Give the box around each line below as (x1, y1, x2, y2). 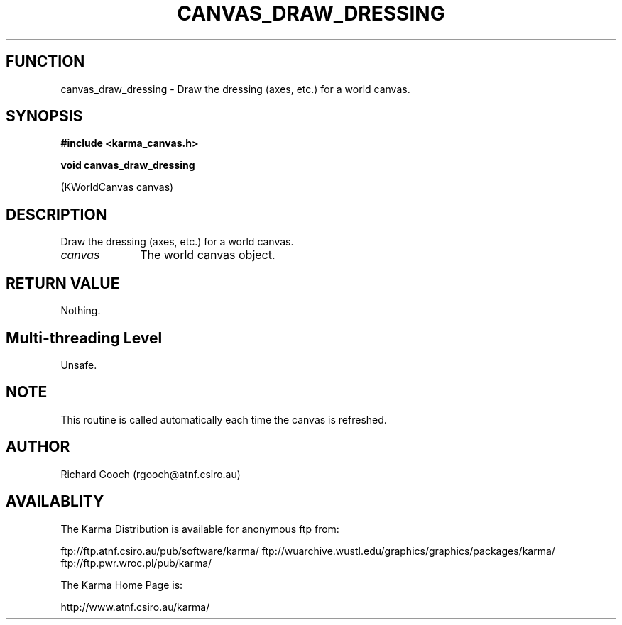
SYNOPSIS (6, 107, 83, 126)
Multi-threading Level (6, 328, 163, 347)
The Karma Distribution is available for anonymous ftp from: (60, 522, 339, 535)
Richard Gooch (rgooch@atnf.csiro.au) (60, 468, 241, 480)
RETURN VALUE (6, 274, 120, 292)
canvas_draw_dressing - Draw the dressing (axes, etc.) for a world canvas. (60, 82, 410, 95)
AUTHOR (6, 438, 70, 456)
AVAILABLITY (6, 492, 104, 511)
